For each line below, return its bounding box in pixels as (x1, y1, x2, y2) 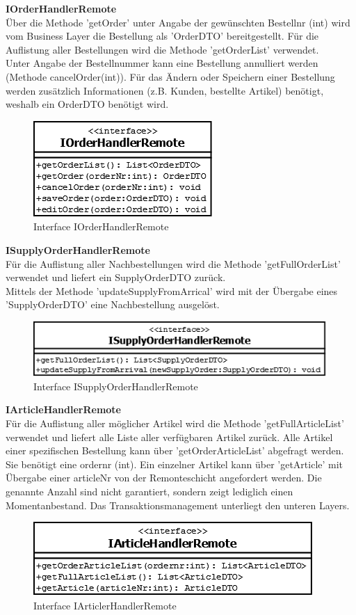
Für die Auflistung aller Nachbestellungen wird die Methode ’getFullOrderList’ (6, 256, 341, 271)
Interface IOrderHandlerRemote (33, 219, 169, 234)
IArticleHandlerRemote (6, 402, 121, 417)
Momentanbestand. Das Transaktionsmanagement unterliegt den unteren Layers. (6, 497, 350, 512)
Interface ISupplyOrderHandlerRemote (33, 378, 198, 393)
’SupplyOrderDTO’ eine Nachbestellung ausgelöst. (6, 297, 220, 312)
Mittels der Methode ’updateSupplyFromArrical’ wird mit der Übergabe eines (6, 283, 338, 298)
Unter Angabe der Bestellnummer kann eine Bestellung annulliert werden (6, 56, 318, 70)
